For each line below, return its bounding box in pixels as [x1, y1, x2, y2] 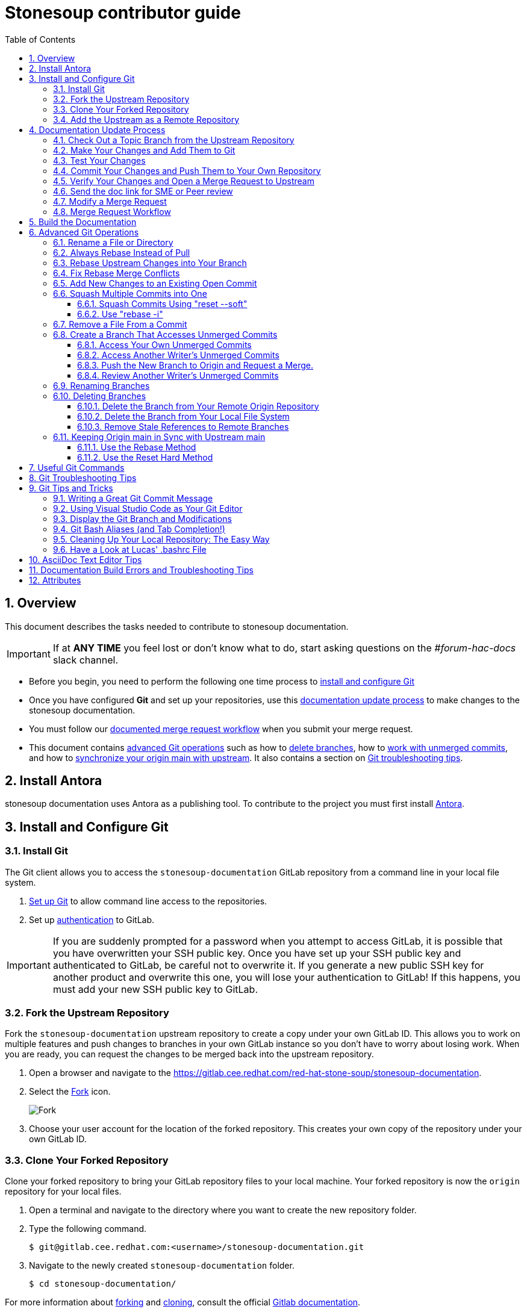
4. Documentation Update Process [29, 124, 166, 135]
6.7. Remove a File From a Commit [53, 319, 187, 329]
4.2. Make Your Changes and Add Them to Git [53, 145, 235, 155]
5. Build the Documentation [29, 216, 137, 227]
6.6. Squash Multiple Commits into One [53, 288, 207, 299]
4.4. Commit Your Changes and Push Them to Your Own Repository [53, 165, 321, 176]
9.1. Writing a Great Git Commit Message [53, 493, 213, 503]
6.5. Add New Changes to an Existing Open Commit [53, 278, 257, 288]
